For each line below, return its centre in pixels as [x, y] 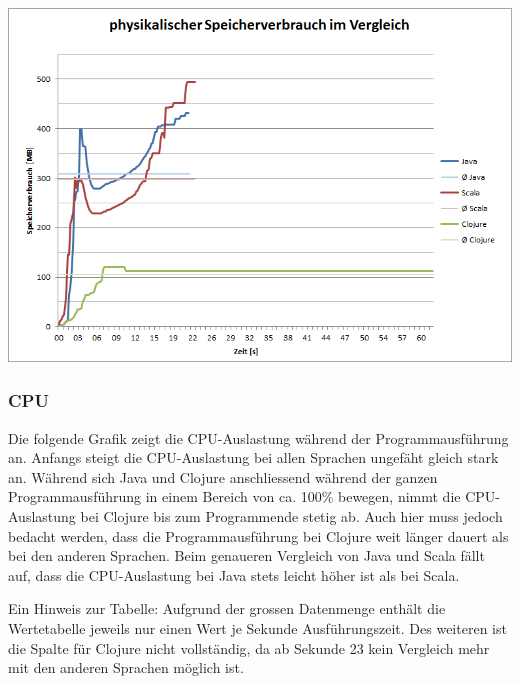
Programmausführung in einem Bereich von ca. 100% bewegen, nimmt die [234, 496]
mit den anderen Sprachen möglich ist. [126, 667]
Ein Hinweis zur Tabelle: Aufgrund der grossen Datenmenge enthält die [227, 608]
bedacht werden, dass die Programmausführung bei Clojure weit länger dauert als [258, 535]
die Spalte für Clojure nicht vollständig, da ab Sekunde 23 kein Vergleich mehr [249, 647]
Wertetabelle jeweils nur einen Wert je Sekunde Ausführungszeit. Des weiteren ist [257, 628]
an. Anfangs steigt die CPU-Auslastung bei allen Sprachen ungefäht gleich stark [253, 457]
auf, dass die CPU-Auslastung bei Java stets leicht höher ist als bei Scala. [234, 574]
